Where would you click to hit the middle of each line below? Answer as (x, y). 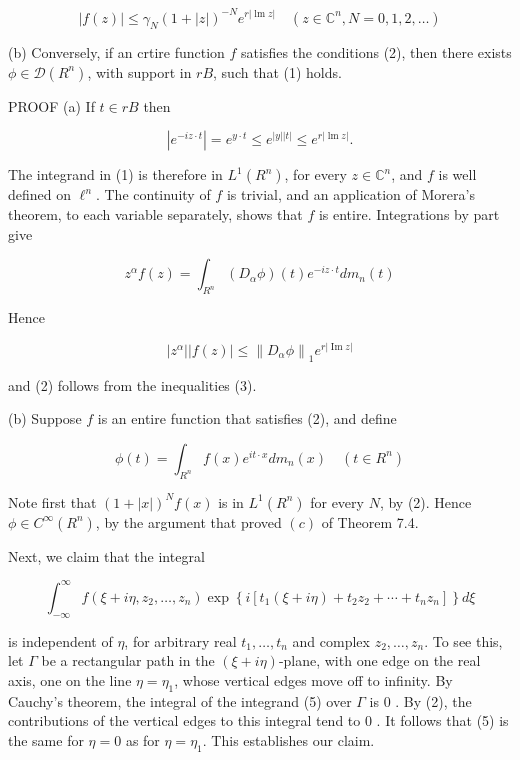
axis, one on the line (70, 679)
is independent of (60, 640)
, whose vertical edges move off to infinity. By (313, 679)
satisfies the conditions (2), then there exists (376, 52)
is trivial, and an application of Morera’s (350, 194)
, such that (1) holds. (277, 71)
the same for (46, 739)
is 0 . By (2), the (420, 700)
